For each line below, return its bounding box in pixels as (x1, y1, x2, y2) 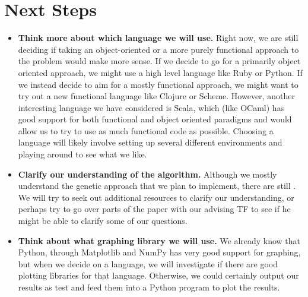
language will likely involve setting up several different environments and (18, 136, 282, 148)
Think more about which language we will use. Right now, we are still (18, 31, 299, 44)
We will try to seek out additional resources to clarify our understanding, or (18, 191, 294, 203)
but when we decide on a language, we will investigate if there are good (18, 257, 278, 270)
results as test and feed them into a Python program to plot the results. (18, 281, 280, 293)
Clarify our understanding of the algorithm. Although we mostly (18, 168, 277, 180)
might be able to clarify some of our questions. (18, 214, 188, 227)
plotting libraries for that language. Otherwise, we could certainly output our (18, 269, 299, 282)
